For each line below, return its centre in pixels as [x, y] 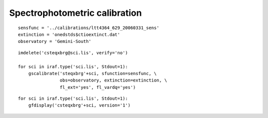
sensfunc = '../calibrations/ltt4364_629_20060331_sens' [89, 28]
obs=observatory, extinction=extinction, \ [113, 80]
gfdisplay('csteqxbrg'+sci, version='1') [79, 105]
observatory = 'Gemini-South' [55, 41]
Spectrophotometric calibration [75, 13]
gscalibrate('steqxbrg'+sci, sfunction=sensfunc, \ [92, 73]
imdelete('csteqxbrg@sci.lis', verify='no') [73, 53]
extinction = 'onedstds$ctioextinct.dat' [69, 34]
